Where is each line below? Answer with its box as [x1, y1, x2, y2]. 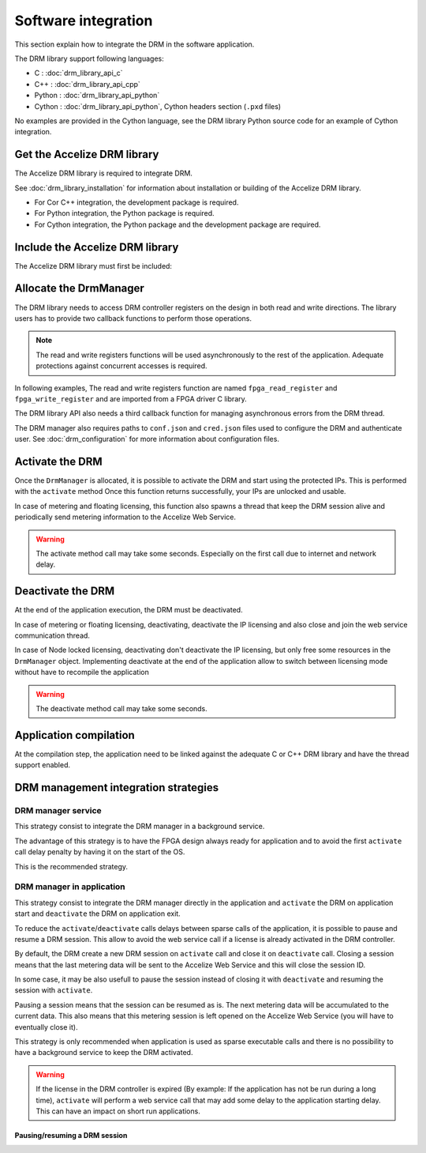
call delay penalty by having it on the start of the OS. [14, 847, 185, 857]
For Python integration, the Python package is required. [34, 209, 215, 218]
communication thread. [14, 631, 91, 640]
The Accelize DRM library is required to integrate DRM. [14, 168, 193, 178]
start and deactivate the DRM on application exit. [14, 909, 181, 918]
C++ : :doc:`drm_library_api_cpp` [34, 79, 141, 89]
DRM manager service [14, 805, 102, 816]
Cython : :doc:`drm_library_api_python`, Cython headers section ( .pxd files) [34, 101, 282, 111]
